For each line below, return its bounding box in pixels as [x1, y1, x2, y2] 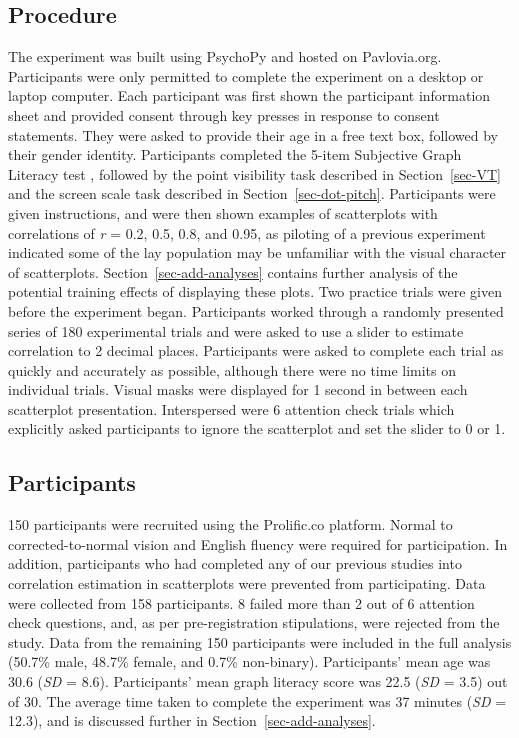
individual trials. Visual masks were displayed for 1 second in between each [8, 379, 468, 400]
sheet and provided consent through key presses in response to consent [8, 104, 440, 125]
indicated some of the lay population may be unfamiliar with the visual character [8, 242, 507, 263]
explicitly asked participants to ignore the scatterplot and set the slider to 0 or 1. [8, 418, 506, 439]
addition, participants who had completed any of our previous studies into [8, 553, 462, 574]
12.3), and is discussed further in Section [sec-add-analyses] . [8, 710, 376, 731]
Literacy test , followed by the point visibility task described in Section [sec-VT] [8, 163, 502, 184]
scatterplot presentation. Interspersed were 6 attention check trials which [8, 398, 455, 419]
